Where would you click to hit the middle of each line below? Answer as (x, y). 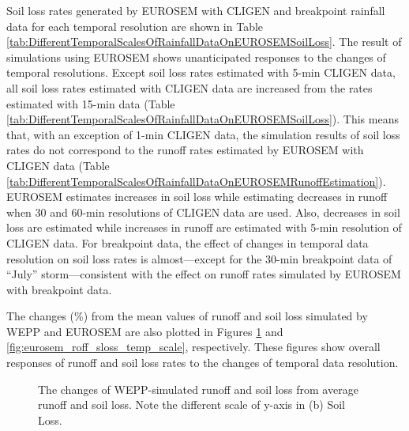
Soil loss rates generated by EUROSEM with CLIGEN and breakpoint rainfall (196, 10)
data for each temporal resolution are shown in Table (135, 26)
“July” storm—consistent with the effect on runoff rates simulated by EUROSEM (204, 274)
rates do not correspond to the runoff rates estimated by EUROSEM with (185, 150)
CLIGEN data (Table (58, 165)
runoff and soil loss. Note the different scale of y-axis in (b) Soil (191, 405)
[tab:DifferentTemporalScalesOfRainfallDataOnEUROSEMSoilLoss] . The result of (204, 42)
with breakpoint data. (59, 289)
